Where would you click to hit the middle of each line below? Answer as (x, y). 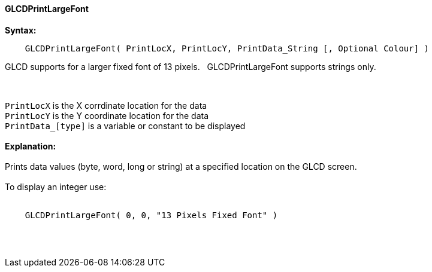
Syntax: (21, 30)
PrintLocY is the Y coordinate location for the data (107, 115)
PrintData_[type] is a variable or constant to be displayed (125, 126)
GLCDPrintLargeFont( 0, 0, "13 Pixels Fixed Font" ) (151, 215)
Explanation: (31, 146)
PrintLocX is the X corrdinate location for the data (106, 105)
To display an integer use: (56, 187)
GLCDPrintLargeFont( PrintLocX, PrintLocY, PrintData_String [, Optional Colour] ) (227, 48)
